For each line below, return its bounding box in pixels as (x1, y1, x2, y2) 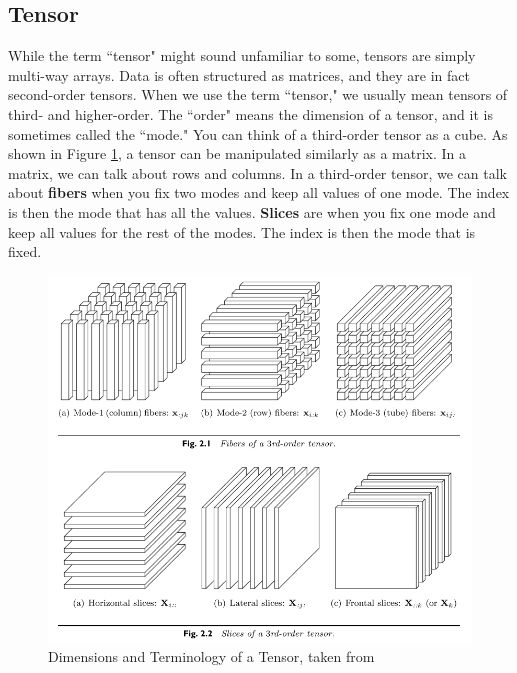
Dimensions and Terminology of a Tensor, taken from (48, 646, 375, 667)
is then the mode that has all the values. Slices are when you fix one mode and (8, 201, 496, 222)
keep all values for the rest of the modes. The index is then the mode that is (8, 221, 476, 242)
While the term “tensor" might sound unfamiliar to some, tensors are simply (8, 45, 476, 66)
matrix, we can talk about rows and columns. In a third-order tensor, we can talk (8, 162, 508, 183)
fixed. (8, 241, 42, 262)
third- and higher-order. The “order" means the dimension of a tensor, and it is (8, 103, 493, 124)
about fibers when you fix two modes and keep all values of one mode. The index (8, 182, 510, 203)
